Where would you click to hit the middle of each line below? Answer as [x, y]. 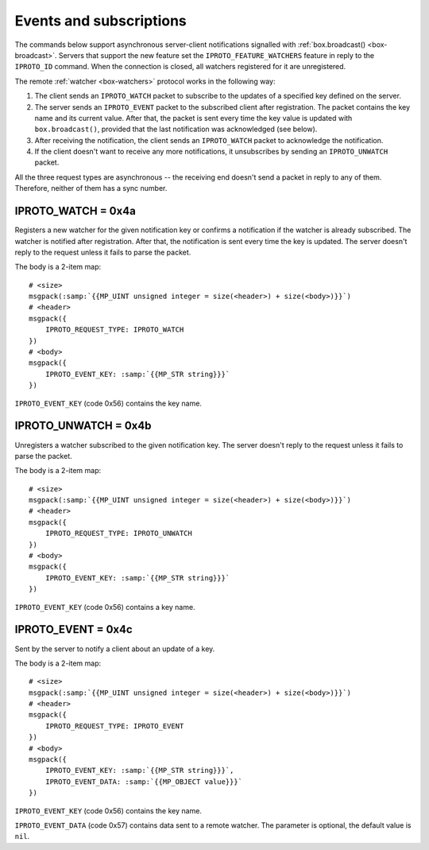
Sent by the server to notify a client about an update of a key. [115, 649]
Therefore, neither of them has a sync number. [91, 188]
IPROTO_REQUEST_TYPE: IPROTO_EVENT [114, 726]
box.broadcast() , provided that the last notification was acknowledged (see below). [176, 129]
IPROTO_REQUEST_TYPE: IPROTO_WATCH [114, 330]
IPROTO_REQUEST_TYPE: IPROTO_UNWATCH [118, 534]
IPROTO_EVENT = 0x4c [73, 629]
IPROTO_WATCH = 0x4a [75, 211]
